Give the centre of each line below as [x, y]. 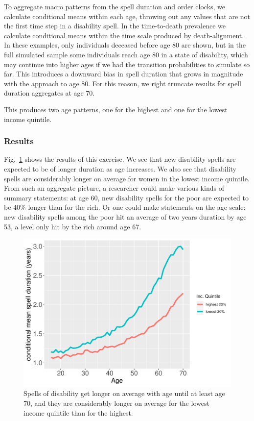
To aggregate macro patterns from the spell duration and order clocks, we [115, 6]
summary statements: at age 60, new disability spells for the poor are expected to [126, 197]
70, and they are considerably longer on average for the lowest [116, 403]
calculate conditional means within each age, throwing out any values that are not [127, 16]
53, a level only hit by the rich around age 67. [73, 226]
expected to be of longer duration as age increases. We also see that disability [120, 168]
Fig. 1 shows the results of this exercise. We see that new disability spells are [120, 159]
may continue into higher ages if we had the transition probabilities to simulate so [127, 64]
